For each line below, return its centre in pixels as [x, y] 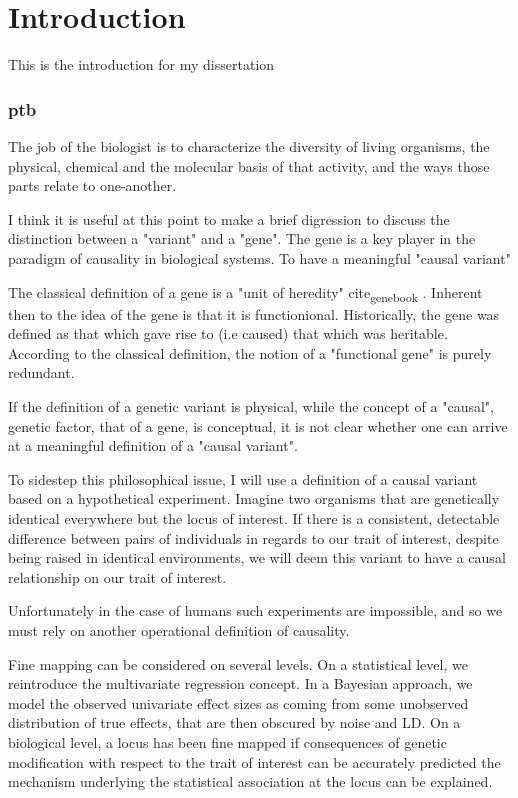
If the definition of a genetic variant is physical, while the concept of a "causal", [251, 406]
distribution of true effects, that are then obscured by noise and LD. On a [234, 722]
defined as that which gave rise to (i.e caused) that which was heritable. [228, 333]
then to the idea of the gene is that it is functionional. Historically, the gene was [254, 313]
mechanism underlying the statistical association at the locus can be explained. [250, 781]
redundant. [41, 372]
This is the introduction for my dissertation [141, 64]
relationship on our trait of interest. [117, 576]
